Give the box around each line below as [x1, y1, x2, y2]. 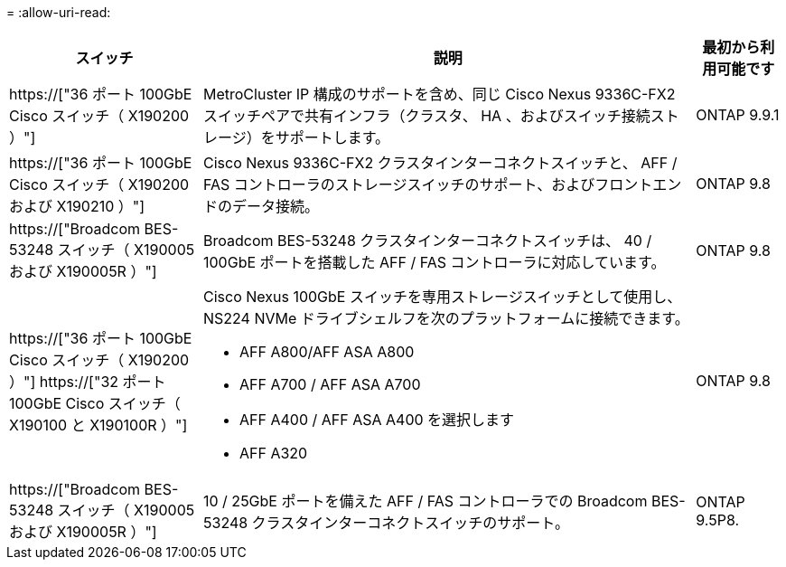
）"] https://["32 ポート [9, 373, 166, 391]
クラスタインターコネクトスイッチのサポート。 [251, 514, 569, 532]
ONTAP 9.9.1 [696, 106, 780, 124]
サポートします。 [275, 128, 390, 146]
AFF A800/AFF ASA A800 [239, 343, 415, 361]
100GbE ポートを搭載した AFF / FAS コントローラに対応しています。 [203, 253, 666, 271]
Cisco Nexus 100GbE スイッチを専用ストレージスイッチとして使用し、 [203, 288, 682, 306]
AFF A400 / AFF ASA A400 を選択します [239, 411, 515, 429]
